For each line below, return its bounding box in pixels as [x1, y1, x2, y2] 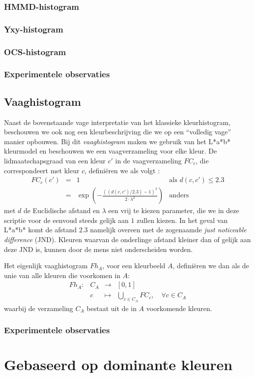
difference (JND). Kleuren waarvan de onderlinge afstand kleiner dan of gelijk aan [4, 234, 251, 244]
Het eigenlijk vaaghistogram [4, 260, 88, 271]
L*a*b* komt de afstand [4, 224, 77, 235]
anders [169, 192, 189, 199]
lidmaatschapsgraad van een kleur [4, 155, 106, 165]
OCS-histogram [4, 45, 66, 58]
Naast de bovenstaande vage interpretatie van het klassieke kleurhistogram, [4, 117, 230, 127]
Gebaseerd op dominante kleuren [4, 354, 233, 375]
